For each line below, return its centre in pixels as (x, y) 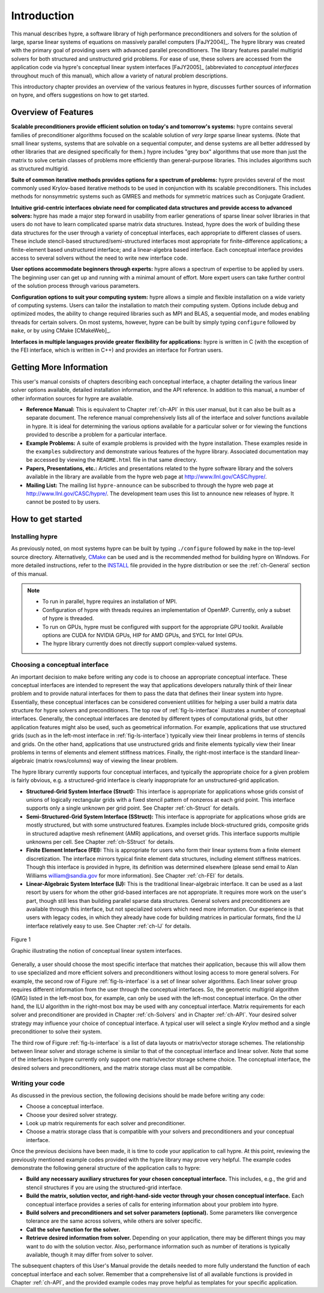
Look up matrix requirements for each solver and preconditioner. (106, 1123)
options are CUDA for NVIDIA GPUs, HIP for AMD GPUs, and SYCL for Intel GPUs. (143, 635)
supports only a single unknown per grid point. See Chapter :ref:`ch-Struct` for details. (133, 808)
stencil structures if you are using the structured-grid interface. (104, 1187)
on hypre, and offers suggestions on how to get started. (80, 95)
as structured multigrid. (40, 169)
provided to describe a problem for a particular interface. (97, 435)
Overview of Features (52, 112)
